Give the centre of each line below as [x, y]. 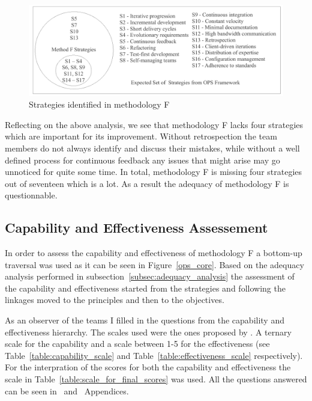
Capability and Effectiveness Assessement [136, 228]
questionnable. [31, 195]
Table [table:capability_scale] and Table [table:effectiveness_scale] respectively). [154, 355]
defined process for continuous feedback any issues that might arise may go [142, 160]
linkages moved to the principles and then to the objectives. [115, 300]
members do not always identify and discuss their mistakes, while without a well [152, 148]
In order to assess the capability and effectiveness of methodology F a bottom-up [154, 253]
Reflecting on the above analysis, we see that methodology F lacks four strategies [154, 124]
